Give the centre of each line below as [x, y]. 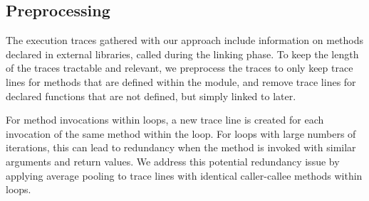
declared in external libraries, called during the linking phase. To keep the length [182, 54]
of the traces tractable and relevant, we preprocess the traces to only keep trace [180, 68]
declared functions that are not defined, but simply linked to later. [151, 96]
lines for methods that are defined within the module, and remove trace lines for [181, 81]
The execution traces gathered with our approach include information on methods [185, 40]
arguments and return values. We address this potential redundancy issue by [173, 161]
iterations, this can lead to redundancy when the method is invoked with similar [181, 147]
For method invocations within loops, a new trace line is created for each [165, 120]
